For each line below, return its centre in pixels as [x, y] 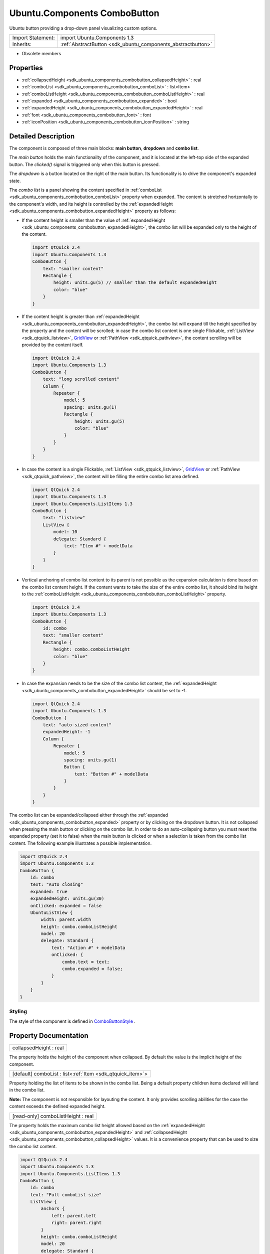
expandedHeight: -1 [67, 732]
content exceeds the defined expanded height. [57, 1107]
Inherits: [22, 44]
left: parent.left [74, 1216]
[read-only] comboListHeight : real [53, 1116]
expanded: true [49, 891]
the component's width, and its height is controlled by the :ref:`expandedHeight [91, 204]
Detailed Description [42, 136]
